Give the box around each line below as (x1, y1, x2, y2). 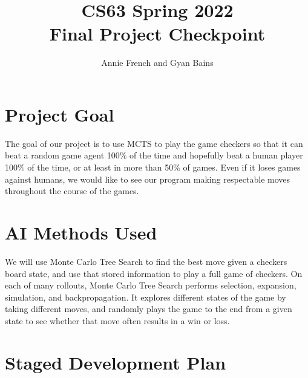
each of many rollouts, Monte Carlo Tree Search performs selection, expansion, (5, 279, 297, 292)
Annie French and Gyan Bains (101, 56, 214, 69)
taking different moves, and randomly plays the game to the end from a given (5, 302, 292, 315)
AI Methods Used (5, 220, 157, 244)
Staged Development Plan (5, 350, 226, 374)
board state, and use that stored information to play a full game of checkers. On (5, 267, 303, 279)
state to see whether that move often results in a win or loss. (5, 314, 230, 327)
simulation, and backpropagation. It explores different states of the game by (5, 290, 286, 303)
